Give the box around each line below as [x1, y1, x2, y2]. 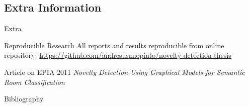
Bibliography [4, 93, 44, 104]
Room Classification [4, 76, 65, 87]
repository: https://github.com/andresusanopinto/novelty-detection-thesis [4, 50, 231, 60]
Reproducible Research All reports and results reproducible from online [4, 40, 224, 50]
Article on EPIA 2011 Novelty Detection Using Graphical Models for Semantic [4, 66, 245, 77]
